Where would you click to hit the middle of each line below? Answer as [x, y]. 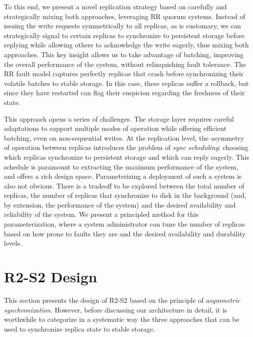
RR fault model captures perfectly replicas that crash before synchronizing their [124, 74]
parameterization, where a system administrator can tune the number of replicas [125, 224]
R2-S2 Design [51, 277]
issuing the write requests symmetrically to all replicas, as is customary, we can [123, 26]
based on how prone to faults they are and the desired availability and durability [125, 233]
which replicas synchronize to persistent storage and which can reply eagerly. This [126, 157]
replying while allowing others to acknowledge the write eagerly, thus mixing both [126, 45]
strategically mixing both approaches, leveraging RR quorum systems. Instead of [125, 16]
